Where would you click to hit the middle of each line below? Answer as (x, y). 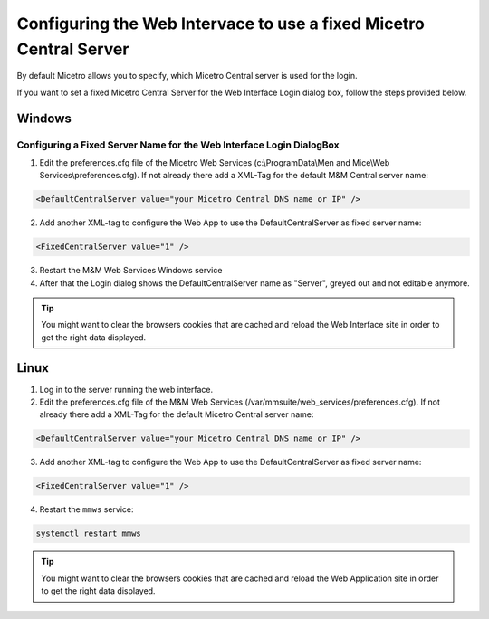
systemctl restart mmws (89, 533)
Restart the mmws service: (86, 509)
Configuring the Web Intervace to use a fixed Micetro (221, 24)
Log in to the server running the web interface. (126, 389)
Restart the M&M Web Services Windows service (131, 271)
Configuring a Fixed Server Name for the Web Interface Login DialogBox (178, 145)
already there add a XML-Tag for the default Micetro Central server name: (177, 414)
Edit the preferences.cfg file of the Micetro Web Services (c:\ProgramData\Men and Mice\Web (215, 162)
